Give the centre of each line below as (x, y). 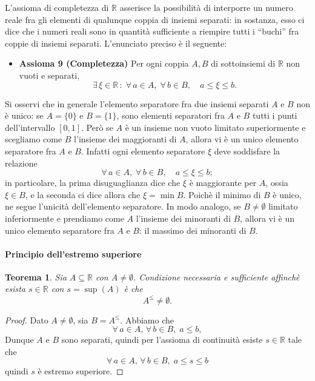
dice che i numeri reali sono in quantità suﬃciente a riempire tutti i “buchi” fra (152, 31)
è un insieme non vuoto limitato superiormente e (215, 127)
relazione (21, 163)
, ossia (277, 183)
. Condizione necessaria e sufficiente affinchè (216, 277)
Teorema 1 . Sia (36, 277)
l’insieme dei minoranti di (183, 218)
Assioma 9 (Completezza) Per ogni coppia (104, 63)
